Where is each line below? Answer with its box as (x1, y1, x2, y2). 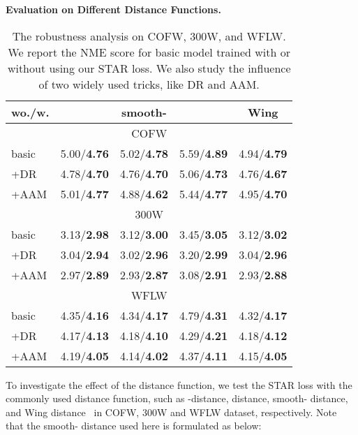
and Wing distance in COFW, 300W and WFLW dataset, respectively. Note (6, 404, 337, 419)
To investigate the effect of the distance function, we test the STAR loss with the (6, 377, 352, 392)
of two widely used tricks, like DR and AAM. (38, 75, 260, 92)
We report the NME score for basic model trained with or (8, 43, 291, 60)
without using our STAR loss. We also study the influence (7, 59, 291, 76)
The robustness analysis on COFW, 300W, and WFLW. (12, 27, 286, 44)
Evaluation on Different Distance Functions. (6, 2, 221, 16)
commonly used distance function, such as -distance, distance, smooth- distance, (6, 391, 348, 406)
